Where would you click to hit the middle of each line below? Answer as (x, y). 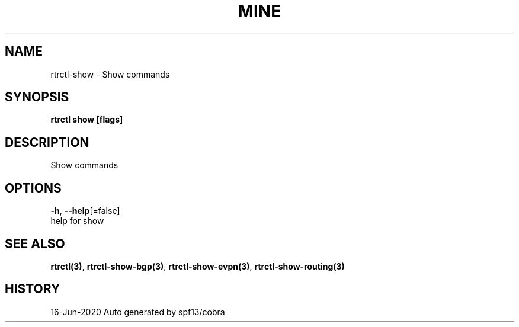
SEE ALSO (35, 243)
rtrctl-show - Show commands (110, 74)
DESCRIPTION (47, 142)
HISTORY (33, 289)
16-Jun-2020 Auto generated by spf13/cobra (138, 312)
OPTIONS (33, 188)
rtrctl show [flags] (87, 120)
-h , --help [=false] (85, 211)
